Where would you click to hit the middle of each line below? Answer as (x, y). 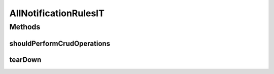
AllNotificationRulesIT (57, 13)
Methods (25, 27)
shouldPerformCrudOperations (60, 43)
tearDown (25, 60)
